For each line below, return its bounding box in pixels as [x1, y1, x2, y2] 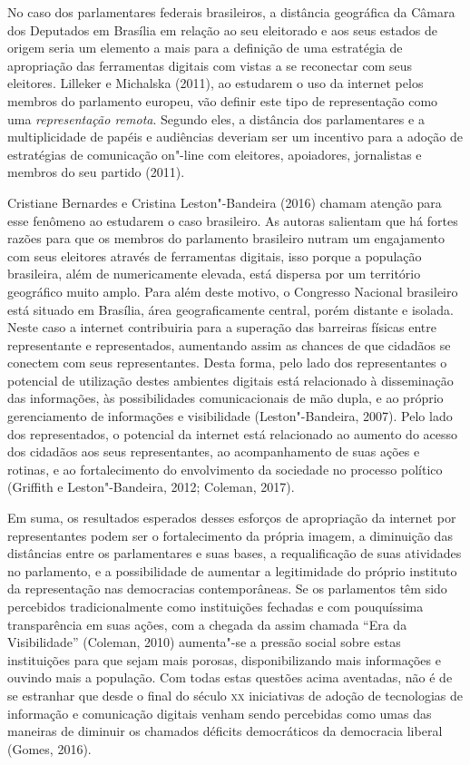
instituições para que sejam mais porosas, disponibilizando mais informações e [7, 650, 441, 669]
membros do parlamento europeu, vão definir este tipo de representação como [7, 91, 438, 110]
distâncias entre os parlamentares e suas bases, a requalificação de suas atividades [7, 544, 462, 563]
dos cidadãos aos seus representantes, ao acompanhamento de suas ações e [7, 442, 420, 461]
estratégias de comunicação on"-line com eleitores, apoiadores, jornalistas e [7, 144, 422, 163]
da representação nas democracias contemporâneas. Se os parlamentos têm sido [7, 579, 447, 598]
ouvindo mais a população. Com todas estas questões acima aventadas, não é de [7, 668, 453, 687]
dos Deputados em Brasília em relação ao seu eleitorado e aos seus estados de [7, 20, 437, 39]
